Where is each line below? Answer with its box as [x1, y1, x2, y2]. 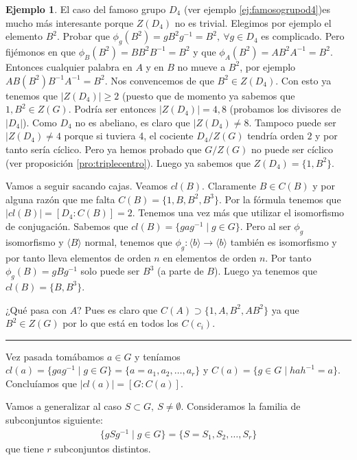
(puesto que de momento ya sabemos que [122, 88, 295, 102]
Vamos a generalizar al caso [5, 399, 122, 413]
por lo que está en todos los [62, 316, 178, 330]
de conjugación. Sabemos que [5, 218, 128, 233]
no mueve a [177, 59, 226, 73]
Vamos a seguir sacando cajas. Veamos [5, 179, 168, 193]
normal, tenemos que [84, 234, 172, 249]
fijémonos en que [5, 44, 76, 58]
